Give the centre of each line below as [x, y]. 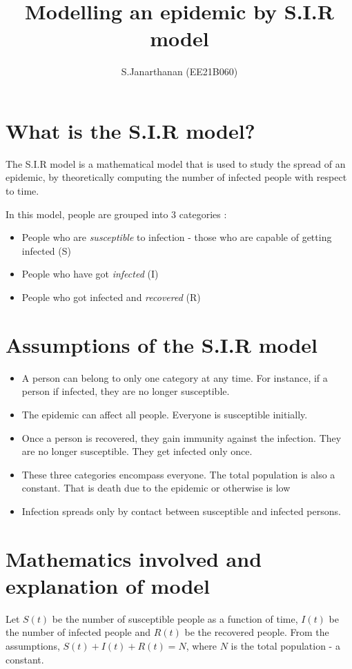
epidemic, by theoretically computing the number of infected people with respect [176, 177]
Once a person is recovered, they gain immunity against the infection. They [182, 437]
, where [201, 645]
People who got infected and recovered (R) [111, 297]
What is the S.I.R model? [130, 130]
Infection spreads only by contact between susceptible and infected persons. [181, 511]
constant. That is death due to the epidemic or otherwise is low [156, 488]
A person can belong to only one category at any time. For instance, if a [175, 377]
